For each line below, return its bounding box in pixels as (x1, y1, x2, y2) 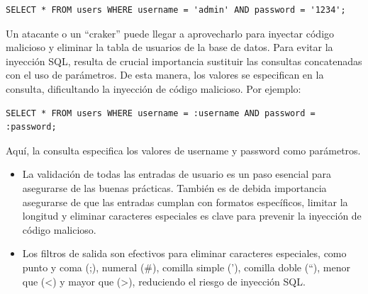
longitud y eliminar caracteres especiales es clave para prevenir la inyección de (22, 208, 362, 223)
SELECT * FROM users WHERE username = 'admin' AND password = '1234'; (6, 5, 346, 15)
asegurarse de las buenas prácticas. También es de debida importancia (22, 180, 327, 195)
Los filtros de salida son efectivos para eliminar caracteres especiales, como (22, 246, 347, 261)
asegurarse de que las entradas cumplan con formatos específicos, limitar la (22, 194, 348, 209)
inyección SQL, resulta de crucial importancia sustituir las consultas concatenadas (6, 53, 362, 68)
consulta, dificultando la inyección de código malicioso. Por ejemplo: (6, 81, 301, 96)
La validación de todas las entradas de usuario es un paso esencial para (22, 166, 332, 181)
